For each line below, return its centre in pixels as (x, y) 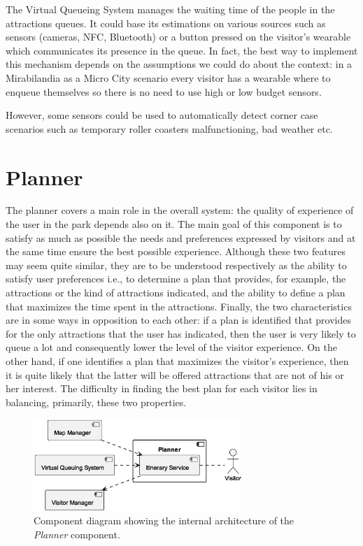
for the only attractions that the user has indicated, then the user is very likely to (181, 333)
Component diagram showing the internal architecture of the (164, 520)
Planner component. (77, 534)
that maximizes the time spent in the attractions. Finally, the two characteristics (179, 306)
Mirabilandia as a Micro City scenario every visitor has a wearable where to (168, 77)
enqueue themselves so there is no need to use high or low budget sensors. (164, 91)
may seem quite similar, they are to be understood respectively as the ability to (176, 265)
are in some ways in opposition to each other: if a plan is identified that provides (179, 320)
